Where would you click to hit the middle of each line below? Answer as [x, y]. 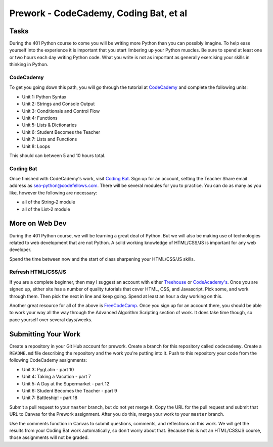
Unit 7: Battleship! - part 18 [50, 398]
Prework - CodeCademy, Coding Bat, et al [98, 13]
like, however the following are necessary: [53, 192]
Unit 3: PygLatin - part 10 [48, 369]
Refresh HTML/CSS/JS [38, 272]
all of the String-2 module [49, 202]
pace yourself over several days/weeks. [51, 319]
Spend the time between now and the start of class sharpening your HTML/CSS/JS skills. [102, 259]
